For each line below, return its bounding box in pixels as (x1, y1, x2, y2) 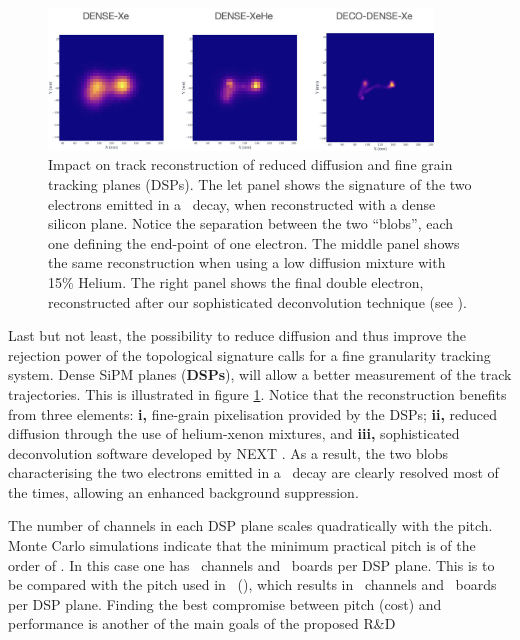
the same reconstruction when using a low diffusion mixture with (48, 252, 446, 273)
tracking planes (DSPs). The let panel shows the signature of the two (48, 173, 472, 194)
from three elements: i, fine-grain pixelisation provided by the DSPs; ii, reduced (8, 403, 498, 424)
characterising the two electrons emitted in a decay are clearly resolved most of (8, 462, 499, 483)
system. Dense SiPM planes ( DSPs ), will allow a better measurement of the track (8, 364, 512, 385)
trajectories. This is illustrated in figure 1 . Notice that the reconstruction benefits (8, 383, 507, 404)
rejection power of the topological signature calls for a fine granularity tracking (8, 344, 491, 365)
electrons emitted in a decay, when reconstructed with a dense (48, 193, 436, 214)
